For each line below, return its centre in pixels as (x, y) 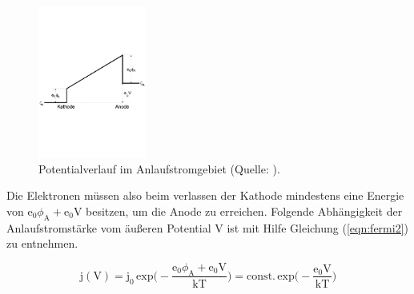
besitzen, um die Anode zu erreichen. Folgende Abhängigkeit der (244, 211)
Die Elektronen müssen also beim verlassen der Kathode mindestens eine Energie (205, 195)
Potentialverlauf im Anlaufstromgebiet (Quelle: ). (159, 168)
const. (261, 276)
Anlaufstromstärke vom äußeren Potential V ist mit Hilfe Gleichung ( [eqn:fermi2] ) (207, 227)
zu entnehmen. (42, 243)
